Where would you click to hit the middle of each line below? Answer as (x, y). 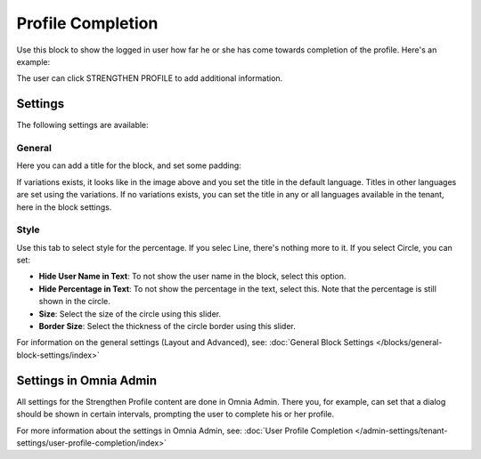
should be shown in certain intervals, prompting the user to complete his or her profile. (175, 415)
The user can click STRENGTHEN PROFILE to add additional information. (150, 78)
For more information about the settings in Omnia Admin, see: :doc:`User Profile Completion (185, 431)
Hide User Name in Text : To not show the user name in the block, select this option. (192, 277)
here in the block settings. (64, 207)
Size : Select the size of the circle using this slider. (130, 314)
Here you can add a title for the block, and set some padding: (129, 165)
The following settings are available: (82, 125)
